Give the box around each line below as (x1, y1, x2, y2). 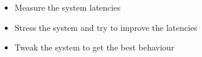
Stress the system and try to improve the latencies (14, 21, 197, 33)
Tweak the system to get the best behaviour (14, 41, 175, 53)
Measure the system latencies (14, 1, 121, 13)
